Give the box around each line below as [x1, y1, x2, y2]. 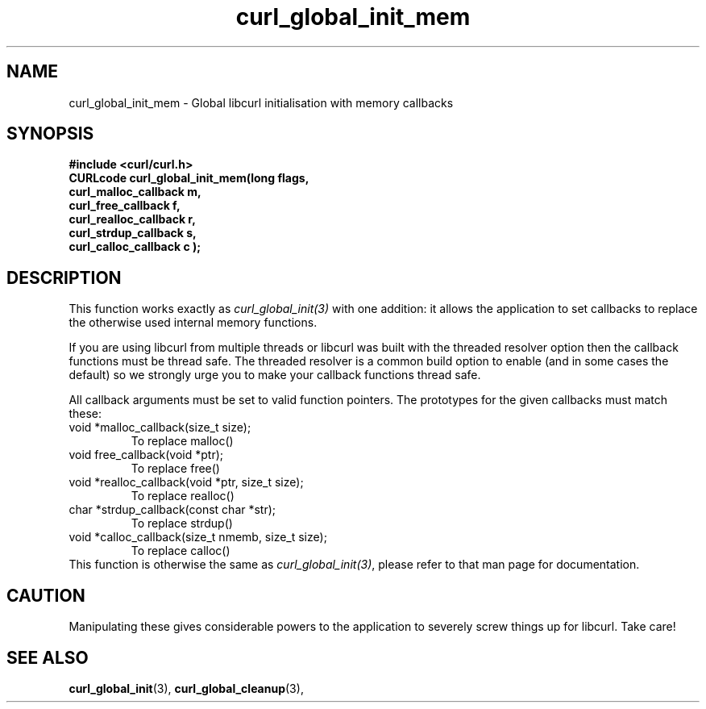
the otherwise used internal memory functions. [69, 315, 318, 330]
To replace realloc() [131, 489, 235, 503]
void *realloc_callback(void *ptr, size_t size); [69, 475, 304, 490]
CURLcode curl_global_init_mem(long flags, [69, 171, 309, 186]
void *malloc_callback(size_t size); [69, 420, 251, 435]
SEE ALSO [6, 647, 89, 668]
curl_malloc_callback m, [69, 185, 201, 199]
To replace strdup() [131, 516, 233, 531]
